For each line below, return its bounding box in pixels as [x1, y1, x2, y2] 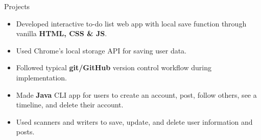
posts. [16, 126, 35, 137]
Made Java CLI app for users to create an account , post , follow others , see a [16, 89, 257, 100]
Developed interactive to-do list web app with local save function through [16, 18, 247, 29]
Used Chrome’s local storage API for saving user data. [16, 45, 187, 55]
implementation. [16, 72, 67, 82]
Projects [4, 1, 30, 11]
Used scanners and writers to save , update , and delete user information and [16, 116, 253, 127]
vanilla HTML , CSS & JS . [16, 28, 107, 39]
